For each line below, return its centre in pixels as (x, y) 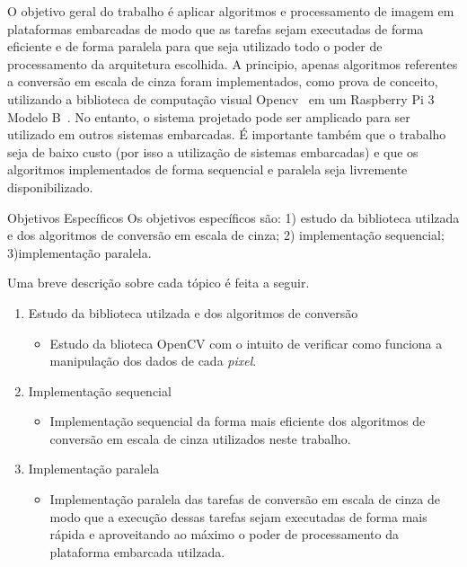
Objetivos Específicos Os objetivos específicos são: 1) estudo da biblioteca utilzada (233, 217)
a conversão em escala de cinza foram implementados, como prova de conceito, (223, 81)
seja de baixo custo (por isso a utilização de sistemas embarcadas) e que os (213, 151)
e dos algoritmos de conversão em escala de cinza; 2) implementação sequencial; (226, 235)
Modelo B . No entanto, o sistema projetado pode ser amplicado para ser (209, 116)
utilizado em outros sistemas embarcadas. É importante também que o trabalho (227, 134)
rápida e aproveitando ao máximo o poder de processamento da (225, 534)
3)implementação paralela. (79, 252)
